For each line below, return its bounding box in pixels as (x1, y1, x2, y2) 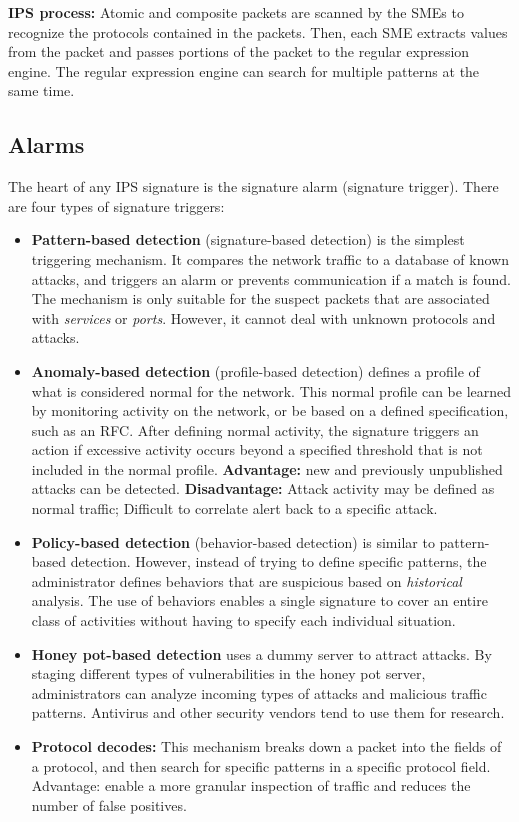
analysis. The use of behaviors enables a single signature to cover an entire (31, 590, 488, 611)
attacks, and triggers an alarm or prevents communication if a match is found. (31, 268, 512, 289)
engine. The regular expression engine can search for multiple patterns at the (8, 60, 480, 81)
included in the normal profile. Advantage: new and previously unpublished (31, 458, 503, 479)
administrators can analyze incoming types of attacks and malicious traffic (31, 682, 487, 703)
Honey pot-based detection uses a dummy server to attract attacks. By (31, 643, 492, 664)
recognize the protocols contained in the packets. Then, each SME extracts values (8, 21, 508, 42)
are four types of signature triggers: (8, 195, 225, 216)
